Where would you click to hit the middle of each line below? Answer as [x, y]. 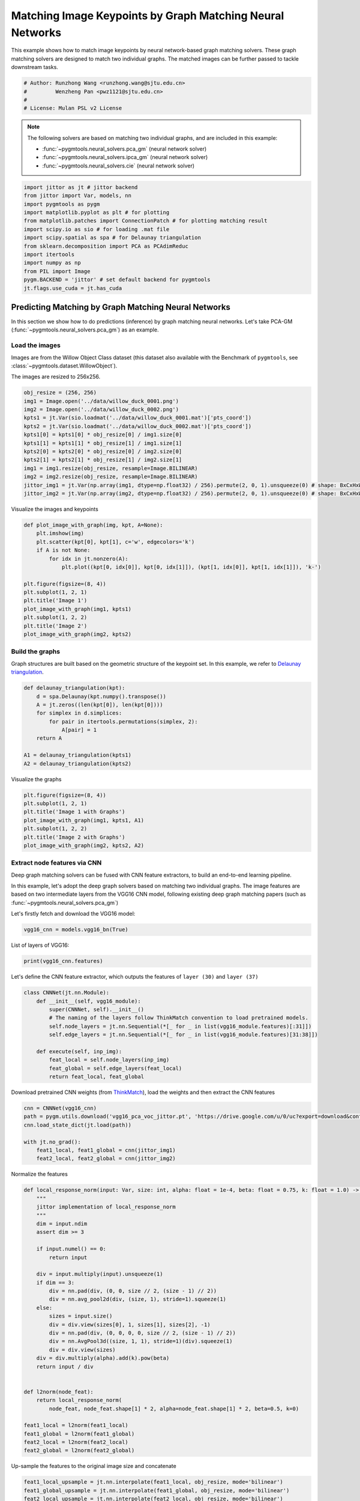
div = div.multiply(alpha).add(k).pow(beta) [103, 1358]
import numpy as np [52, 263]
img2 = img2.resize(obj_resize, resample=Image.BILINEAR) [111, 477]
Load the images [36, 345]
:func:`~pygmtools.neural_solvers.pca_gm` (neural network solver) [124, 149]
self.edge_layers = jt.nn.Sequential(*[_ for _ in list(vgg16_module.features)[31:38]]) [183, 1035]
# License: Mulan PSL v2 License [73, 108]
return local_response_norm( [79, 1400]
